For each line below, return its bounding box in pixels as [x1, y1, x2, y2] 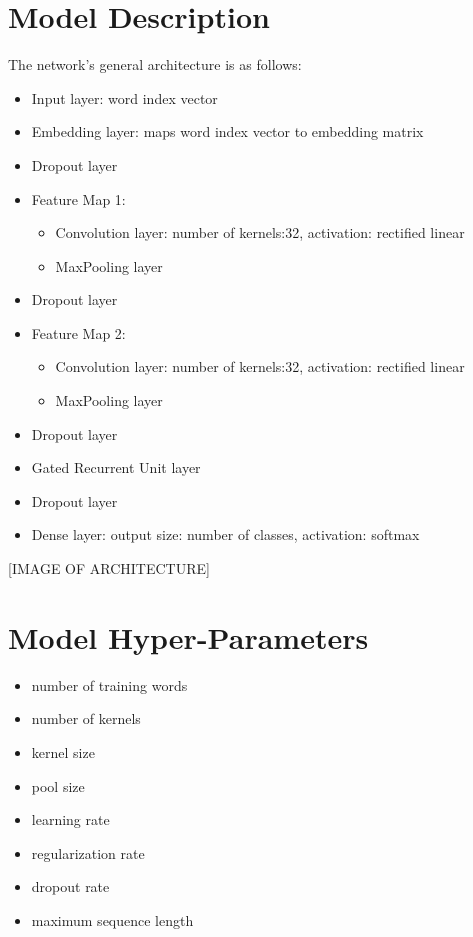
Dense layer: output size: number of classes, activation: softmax [31, 524, 420, 545]
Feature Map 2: [31, 322, 126, 343]
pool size [31, 775, 85, 796]
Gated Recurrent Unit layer [31, 457, 201, 478]
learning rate [31, 809, 110, 830]
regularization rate [31, 842, 145, 863]
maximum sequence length [31, 909, 194, 930]
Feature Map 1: [31, 188, 126, 209]
